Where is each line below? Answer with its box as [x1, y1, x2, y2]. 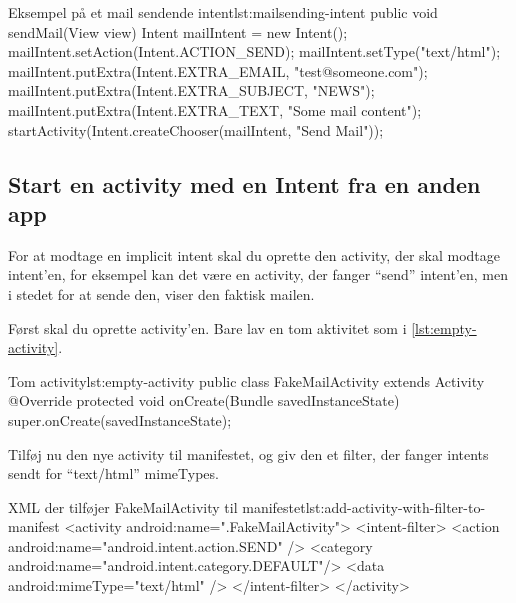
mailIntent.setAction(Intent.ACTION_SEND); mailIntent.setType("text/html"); [8, 41, 501, 62]
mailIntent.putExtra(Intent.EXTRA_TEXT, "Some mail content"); [8, 99, 422, 120]
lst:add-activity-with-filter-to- [305, 496, 486, 517]
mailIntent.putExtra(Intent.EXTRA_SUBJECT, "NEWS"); [8, 80, 375, 101]
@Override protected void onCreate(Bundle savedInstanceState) [8, 390, 400, 411]
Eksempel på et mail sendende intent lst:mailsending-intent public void [8, 2, 438, 22]
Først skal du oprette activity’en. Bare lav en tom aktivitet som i [8, 317, 407, 338]
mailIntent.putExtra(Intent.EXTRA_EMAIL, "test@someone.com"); [8, 60, 428, 81]
